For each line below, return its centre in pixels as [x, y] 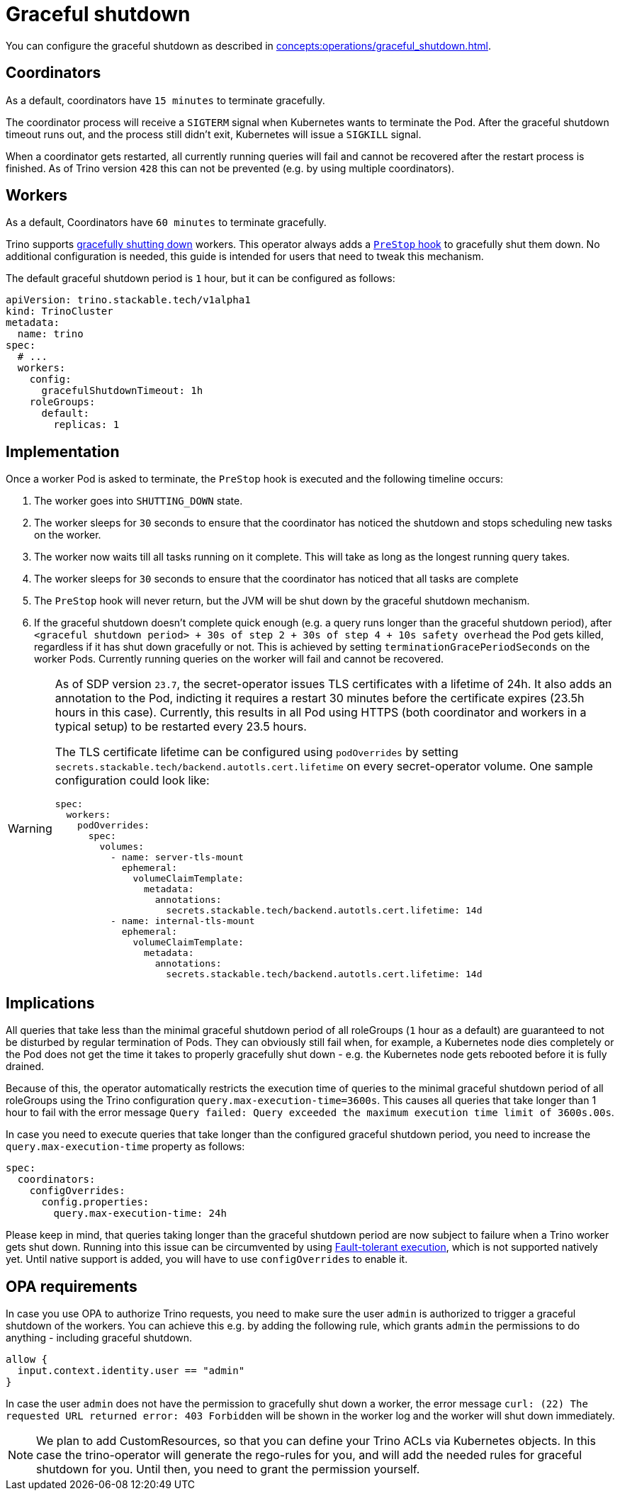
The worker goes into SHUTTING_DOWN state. [139, 501]
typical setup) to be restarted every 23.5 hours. [181, 727]
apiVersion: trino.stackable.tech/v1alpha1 [128, 300]
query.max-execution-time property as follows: [125, 1147]
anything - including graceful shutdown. [99, 1337]
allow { [27, 1359]
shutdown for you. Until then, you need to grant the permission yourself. [228, 1469]
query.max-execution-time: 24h [140, 1214]
